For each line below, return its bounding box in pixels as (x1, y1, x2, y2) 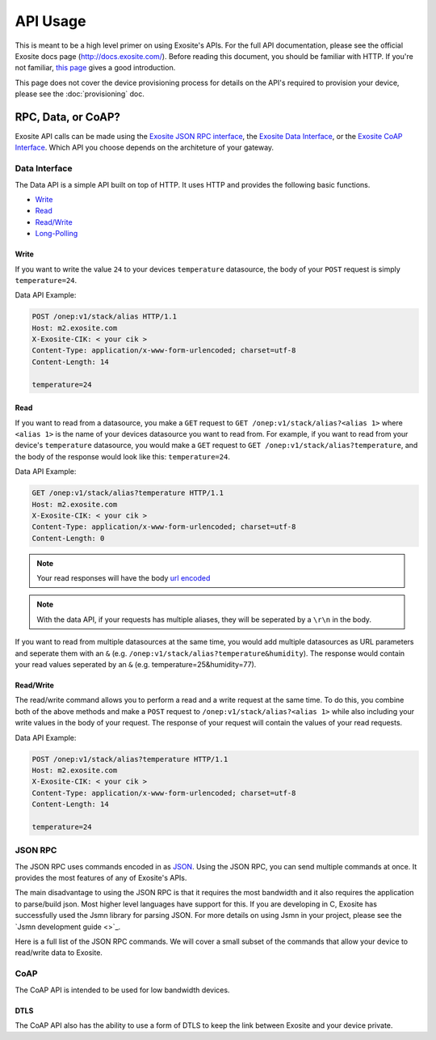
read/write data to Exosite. (15, 948, 103, 958)
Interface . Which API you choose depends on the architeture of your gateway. (15, 142, 275, 153)
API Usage (15, 12, 86, 30)
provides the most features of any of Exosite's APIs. (15, 873, 187, 883)
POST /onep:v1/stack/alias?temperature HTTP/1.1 (31, 755, 228, 763)
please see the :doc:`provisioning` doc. (15, 89, 145, 99)
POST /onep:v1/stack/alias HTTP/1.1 (31, 312, 178, 321)
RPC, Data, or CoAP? (15, 110, 121, 124)
